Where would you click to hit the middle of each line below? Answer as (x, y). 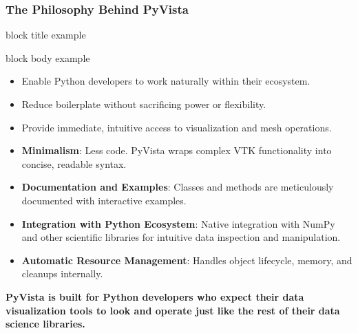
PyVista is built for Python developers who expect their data (155, 296)
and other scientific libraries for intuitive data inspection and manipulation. (181, 237)
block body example (48, 57)
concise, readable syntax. (74, 163)
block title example (46, 35)
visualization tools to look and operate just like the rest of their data (173, 310)
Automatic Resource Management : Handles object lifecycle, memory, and (187, 260)
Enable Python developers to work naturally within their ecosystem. (166, 81)
